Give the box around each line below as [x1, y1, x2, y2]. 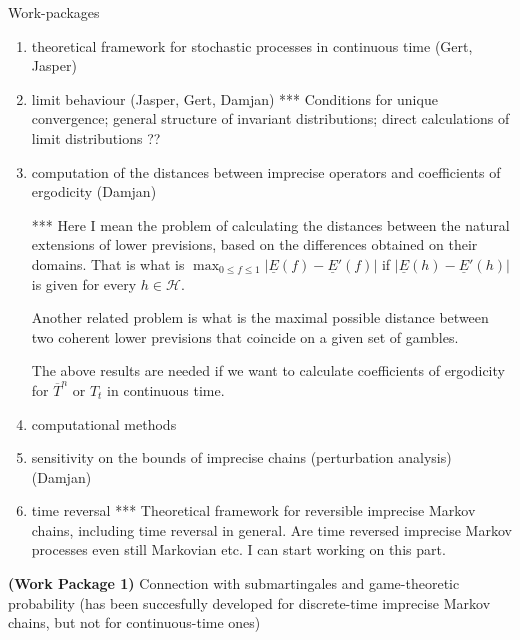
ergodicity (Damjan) [31, 181, 157, 202]
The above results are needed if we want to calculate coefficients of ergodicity [31, 360, 505, 381]
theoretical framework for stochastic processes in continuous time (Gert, [31, 35, 473, 56]
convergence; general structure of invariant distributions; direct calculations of [31, 108, 510, 129]
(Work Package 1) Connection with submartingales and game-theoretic [8, 573, 460, 594]
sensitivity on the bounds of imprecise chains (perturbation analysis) [31, 447, 452, 468]
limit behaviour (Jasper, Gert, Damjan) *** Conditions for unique [31, 88, 438, 109]
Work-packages [8, 2, 100, 22]
